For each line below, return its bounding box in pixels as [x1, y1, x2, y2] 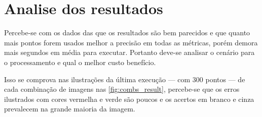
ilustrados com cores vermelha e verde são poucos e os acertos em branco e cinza [4, 93, 254, 104]
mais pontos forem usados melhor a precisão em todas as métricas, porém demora [4, 37, 258, 47]
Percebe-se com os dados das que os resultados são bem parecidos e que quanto [4, 27, 250, 38]
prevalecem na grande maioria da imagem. [4, 103, 135, 114]
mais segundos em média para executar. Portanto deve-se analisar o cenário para [4, 47, 255, 57]
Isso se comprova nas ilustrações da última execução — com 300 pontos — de [4, 74, 245, 84]
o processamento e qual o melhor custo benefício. [4, 56, 156, 67]
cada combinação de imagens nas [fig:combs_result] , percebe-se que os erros [4, 84, 240, 94]
